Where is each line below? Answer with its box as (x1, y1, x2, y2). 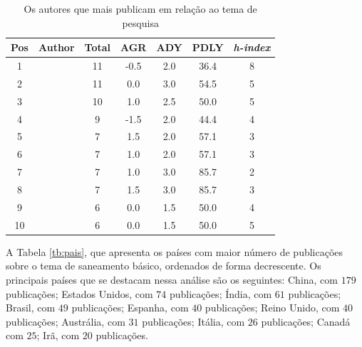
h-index (233, 40, 271, 55)
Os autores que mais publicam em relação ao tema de (24, 1, 257, 16)
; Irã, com (36, 328, 80, 343)
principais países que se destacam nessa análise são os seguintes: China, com (6, 272, 338, 287)
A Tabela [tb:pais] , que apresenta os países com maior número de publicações (6, 244, 343, 259)
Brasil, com (6, 300, 56, 315)
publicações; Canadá (261, 314, 351, 329)
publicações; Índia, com (169, 286, 272, 301)
